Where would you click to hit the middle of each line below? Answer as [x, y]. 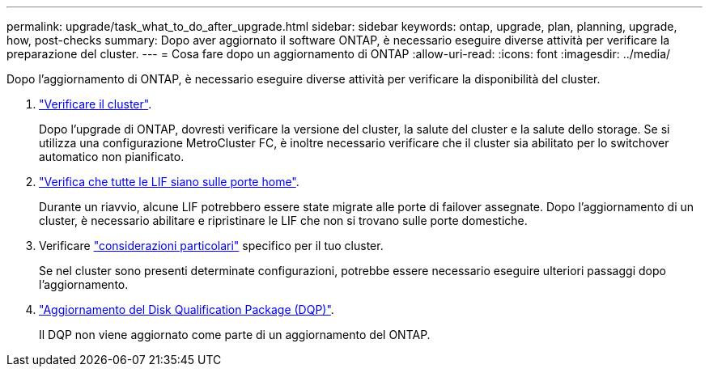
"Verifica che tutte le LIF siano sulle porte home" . [169, 182]
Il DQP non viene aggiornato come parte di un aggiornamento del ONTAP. [235, 335]
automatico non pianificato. [112, 157]
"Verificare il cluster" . [96, 104]
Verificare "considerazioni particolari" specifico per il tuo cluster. [211, 246]
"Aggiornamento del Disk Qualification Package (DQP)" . [187, 309]
